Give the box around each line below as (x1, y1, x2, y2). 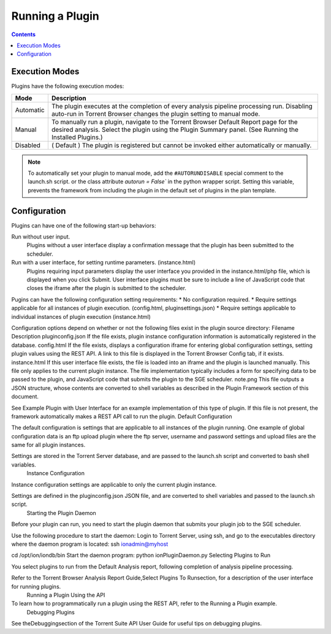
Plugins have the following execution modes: (11, 83, 124, 90)
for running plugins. (11, 582, 61, 590)
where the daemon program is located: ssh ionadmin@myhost (11, 540, 169, 548)
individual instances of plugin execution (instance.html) (11, 313, 151, 320)
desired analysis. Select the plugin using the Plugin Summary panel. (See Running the (51, 125, 299, 134)
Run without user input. (11, 233, 70, 240)
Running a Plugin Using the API (26, 591, 105, 598)
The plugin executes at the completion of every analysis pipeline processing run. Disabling (51, 102, 313, 110)
